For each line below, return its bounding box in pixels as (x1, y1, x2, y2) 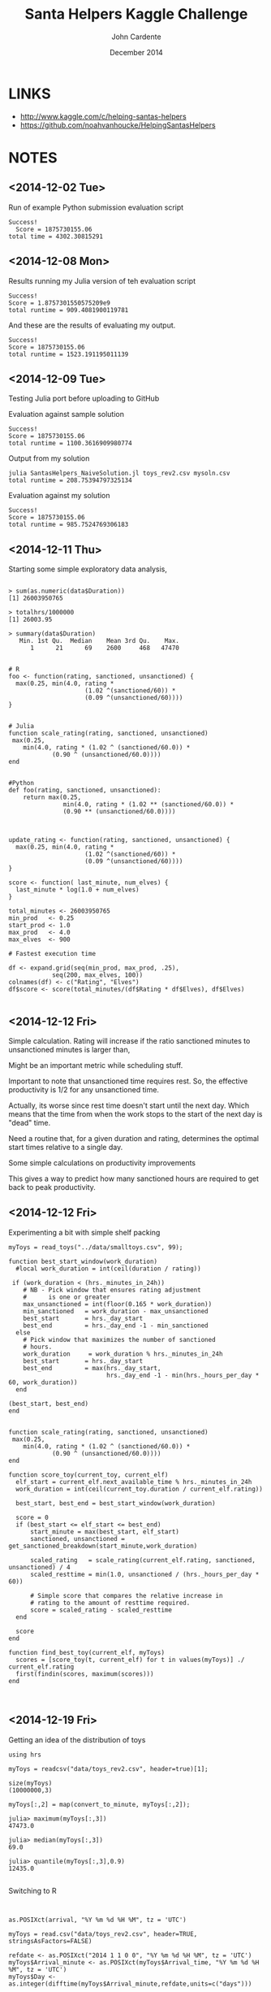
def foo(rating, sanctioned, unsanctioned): (8, 786, 161, 795)
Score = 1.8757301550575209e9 (8, 298, 111, 307)
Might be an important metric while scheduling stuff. (8, 1060, 183, 1070)
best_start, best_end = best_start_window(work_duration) (15, 1499, 217, 1508)
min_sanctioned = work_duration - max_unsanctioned (23, 1307, 209, 1315)
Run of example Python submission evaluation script (8, 202, 184, 212)
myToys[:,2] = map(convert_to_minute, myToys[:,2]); (8, 1800, 191, 1808)
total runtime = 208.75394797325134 (8, 476, 132, 484)
